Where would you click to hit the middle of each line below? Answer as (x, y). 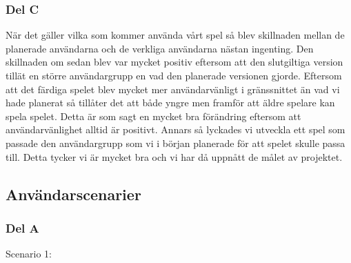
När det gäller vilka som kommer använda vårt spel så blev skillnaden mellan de (175, 35)
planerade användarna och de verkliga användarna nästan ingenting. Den (160, 48)
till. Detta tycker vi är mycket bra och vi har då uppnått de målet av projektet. (174, 156)
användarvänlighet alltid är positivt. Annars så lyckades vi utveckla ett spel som (175, 129)
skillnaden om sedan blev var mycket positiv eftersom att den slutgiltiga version (174, 62)
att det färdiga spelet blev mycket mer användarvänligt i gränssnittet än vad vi (173, 89)
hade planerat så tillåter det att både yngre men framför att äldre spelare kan (170, 103)
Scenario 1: (29, 254)
